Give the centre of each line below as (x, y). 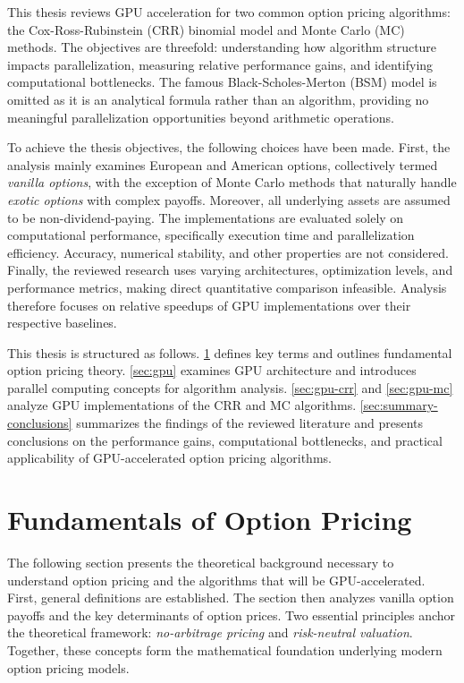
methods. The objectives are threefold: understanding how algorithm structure (222, 47)
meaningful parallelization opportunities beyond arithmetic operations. (201, 117)
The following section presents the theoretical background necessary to (201, 562)
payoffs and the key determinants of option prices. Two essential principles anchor (232, 615)
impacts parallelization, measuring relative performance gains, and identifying (220, 64)
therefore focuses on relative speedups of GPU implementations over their (209, 305)
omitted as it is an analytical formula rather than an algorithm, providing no (218, 99)
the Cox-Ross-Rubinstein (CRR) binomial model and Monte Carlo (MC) (206, 29)
